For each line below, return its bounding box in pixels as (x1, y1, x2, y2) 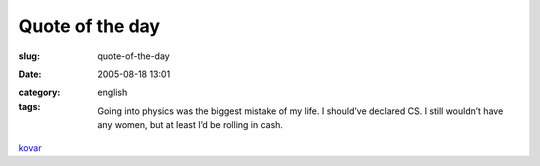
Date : (18, 68, 42, 80)
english (97, 86, 128, 99)
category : (18, 86, 61, 99)
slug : (18, 50, 40, 62)
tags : (18, 100, 41, 112)
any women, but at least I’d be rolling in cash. (97, 119, 284, 131)
